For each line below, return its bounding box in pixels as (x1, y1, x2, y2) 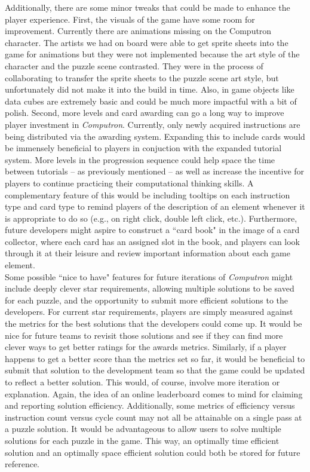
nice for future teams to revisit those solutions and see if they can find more (5, 329, 283, 341)
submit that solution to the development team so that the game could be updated (5, 364, 305, 376)
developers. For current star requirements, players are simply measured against (5, 305, 293, 318)
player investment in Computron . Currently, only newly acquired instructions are (5, 118, 300, 130)
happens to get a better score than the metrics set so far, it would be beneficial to (5, 352, 305, 364)
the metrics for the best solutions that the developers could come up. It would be (5, 317, 302, 330)
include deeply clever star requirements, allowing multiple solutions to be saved (5, 282, 294, 295)
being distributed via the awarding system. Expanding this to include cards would (5, 130, 305, 142)
